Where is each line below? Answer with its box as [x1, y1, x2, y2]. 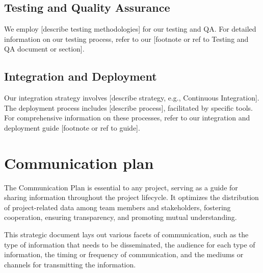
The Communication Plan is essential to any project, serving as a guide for [4, 182, 238, 192]
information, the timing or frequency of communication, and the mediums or [4, 249, 244, 260]
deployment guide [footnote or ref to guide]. [4, 122, 140, 133]
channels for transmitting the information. [4, 259, 136, 269]
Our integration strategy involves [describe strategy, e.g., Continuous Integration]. [4, 92, 259, 103]
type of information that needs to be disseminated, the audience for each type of [4, 239, 255, 250]
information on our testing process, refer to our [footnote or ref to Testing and [4, 33, 249, 44]
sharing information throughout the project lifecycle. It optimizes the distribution [4, 192, 259, 203]
